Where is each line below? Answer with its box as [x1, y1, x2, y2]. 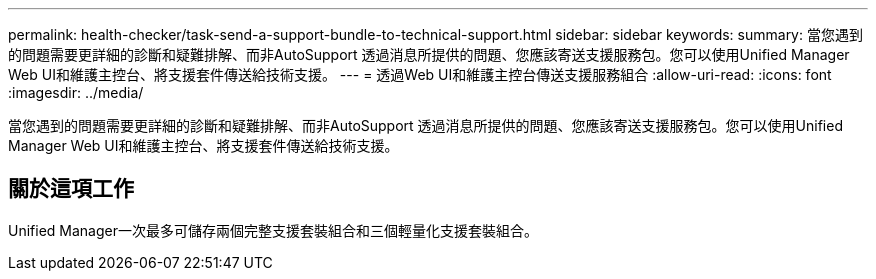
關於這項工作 [8, 176, 134, 202]
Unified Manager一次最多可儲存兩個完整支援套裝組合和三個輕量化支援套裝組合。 [8, 221, 538, 239]
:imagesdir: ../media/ [8, 84, 144, 101]
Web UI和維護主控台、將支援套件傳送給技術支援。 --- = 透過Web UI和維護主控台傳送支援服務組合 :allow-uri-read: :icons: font [8, 66, 832, 83]
